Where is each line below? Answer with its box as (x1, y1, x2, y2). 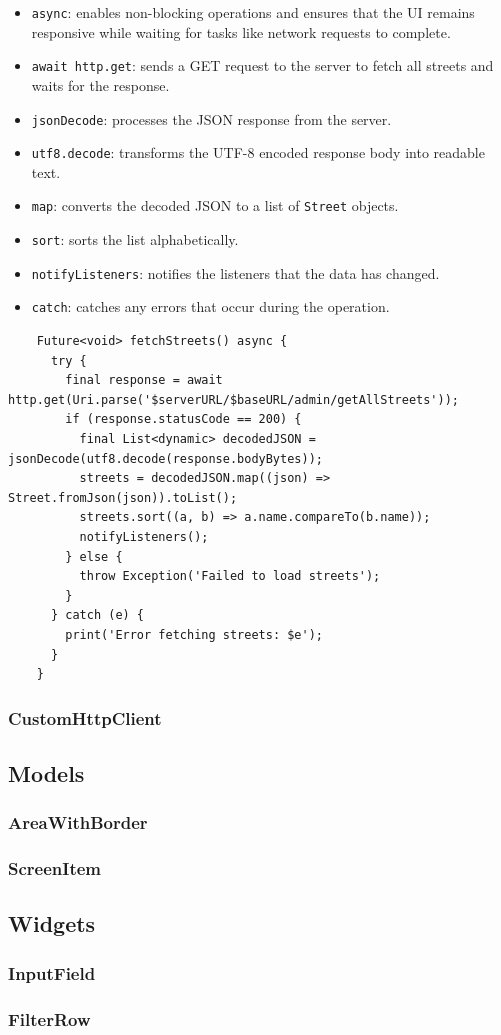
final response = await (65, 373, 223, 388)
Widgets (8, 908, 96, 939)
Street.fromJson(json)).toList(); (8, 490, 238, 505)
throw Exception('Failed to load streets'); (79, 569, 381, 584)
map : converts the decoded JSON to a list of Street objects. (31, 195, 399, 216)
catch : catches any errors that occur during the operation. (31, 296, 390, 317)
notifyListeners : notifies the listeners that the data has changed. (31, 262, 440, 283)
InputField (8, 960, 96, 985)
